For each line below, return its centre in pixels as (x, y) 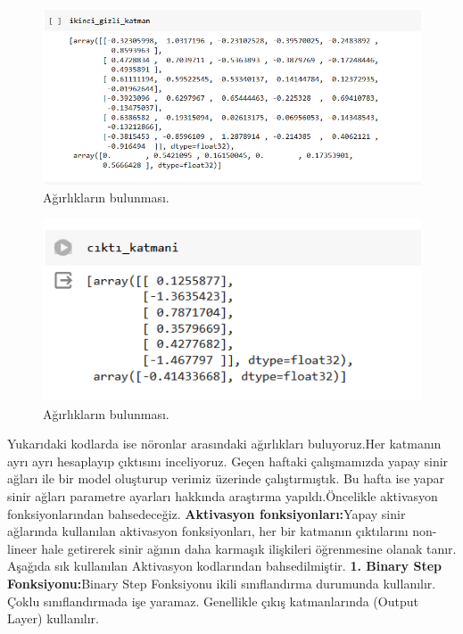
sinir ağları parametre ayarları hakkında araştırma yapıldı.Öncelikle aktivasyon (223, 496)
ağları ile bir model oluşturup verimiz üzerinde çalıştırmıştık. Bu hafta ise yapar (226, 478)
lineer (22, 548)
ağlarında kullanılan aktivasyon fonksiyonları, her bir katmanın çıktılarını (208, 531)
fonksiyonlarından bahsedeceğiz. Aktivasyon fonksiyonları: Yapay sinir (207, 513)
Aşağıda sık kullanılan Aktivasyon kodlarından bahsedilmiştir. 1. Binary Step (224, 566)
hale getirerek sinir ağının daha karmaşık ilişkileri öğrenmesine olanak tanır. (249, 548)
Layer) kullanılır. (53, 618)
